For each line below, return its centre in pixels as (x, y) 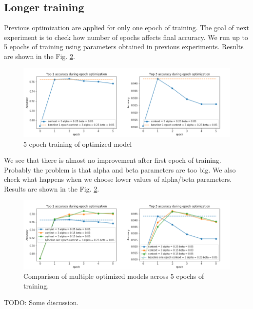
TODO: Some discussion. (41, 302)
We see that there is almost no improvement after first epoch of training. (113, 160)
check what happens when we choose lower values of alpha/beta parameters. (118, 179)
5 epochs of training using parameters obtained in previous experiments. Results (124, 47)
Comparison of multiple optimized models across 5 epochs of (114, 276)
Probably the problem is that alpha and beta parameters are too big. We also (120, 169)
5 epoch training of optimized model (78, 144)
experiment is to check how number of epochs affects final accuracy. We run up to (126, 37)
